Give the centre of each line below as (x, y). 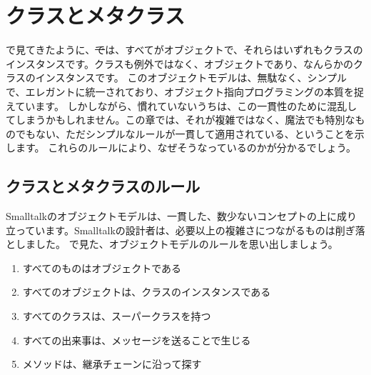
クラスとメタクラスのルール (103, 186)
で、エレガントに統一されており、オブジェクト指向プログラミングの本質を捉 (185, 91)
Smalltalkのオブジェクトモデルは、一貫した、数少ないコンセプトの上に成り (181, 216)
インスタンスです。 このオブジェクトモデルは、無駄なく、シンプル (191, 77)
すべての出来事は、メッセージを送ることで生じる (137, 340)
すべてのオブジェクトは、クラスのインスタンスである (147, 292)
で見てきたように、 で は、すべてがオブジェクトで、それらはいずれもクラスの (184, 50)
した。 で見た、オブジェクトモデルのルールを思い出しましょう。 (187, 244)
